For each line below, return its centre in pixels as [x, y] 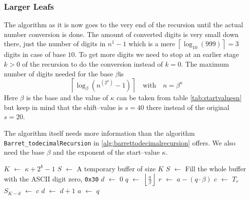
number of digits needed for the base [58, 73]
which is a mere [152, 44]
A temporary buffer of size [116, 168]
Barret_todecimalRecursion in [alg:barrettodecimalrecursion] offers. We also [120, 142]
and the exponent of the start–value [106, 152]
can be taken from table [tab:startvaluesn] [179, 98]
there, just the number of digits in [55, 44]
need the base [24, 152]
